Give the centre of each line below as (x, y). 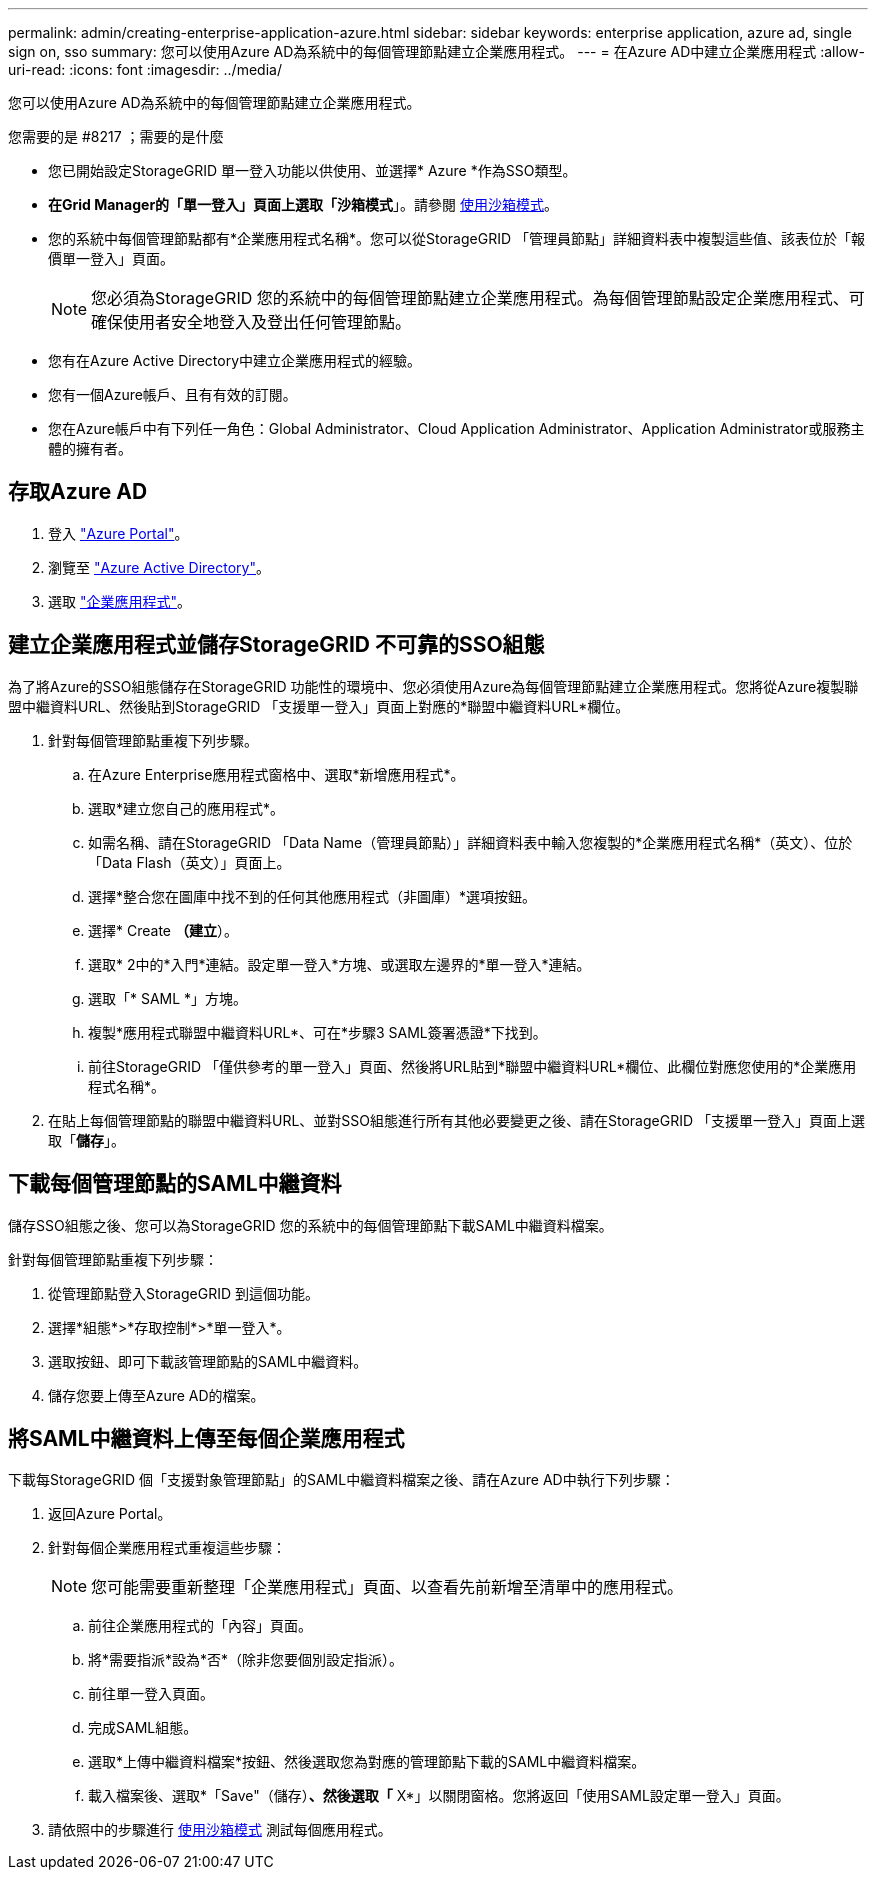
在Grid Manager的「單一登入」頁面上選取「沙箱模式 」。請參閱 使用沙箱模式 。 (303, 204)
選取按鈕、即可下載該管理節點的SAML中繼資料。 (208, 1361)
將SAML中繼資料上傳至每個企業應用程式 (206, 1438)
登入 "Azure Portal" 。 (118, 533)
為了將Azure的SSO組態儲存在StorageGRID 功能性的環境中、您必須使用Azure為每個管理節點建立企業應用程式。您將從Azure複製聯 (433, 686)
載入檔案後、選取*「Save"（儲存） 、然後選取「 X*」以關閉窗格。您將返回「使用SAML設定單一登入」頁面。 (439, 1796)
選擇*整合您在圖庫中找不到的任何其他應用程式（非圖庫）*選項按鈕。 (312, 896)
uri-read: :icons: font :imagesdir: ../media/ (145, 69)
